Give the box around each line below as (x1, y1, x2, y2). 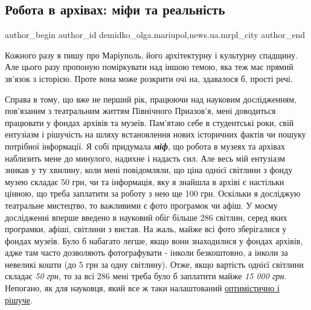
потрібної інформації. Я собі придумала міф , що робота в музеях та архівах (5, 139, 285, 152)
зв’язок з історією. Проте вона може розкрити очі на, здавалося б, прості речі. (5, 72, 293, 84)
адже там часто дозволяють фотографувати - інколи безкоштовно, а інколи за (5, 246, 288, 259)
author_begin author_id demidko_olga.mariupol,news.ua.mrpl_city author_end (5, 28, 305, 41)
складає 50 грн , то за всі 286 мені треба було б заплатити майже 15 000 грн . (5, 270, 287, 282)
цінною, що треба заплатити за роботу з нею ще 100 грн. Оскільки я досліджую (5, 187, 301, 200)
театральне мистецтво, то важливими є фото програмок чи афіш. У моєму (5, 198, 278, 211)
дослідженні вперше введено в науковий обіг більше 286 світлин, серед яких (5, 210, 287, 223)
